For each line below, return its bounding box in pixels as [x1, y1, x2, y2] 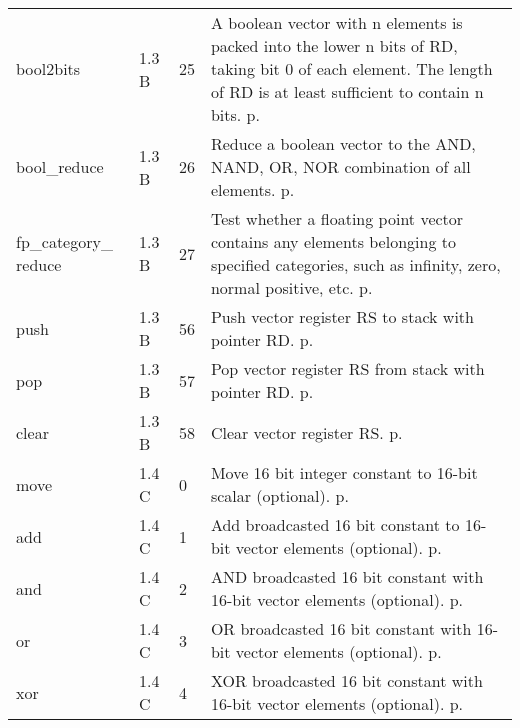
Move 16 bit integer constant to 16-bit [210, 461, 478, 484]
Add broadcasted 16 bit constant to [210, 513, 460, 536]
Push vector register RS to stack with [210, 305, 474, 328]
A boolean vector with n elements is [210, 11, 463, 34]
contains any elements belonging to [210, 230, 456, 253]
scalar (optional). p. [210, 484, 349, 507]
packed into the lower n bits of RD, [210, 34, 458, 57]
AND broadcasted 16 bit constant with [210, 565, 484, 588]
